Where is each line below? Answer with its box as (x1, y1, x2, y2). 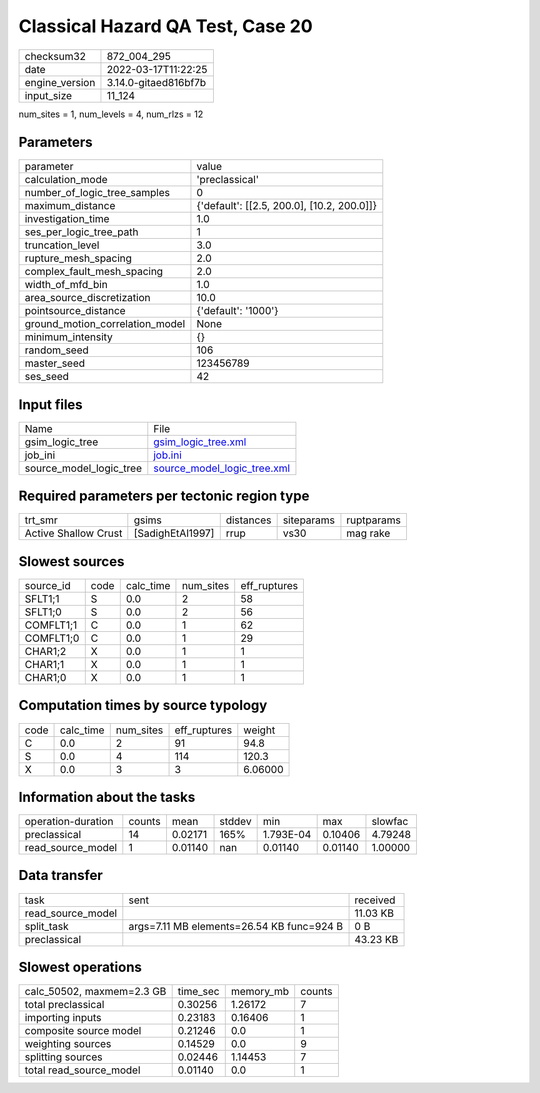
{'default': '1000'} (196, 304, 279, 318)
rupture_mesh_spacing (24, 251, 132, 265)
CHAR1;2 (24, 645, 67, 658)
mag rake (346, 526, 391, 540)
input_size (24, 88, 73, 102)
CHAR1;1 (24, 658, 65, 671)
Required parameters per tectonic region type (18, 488, 310, 505)
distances (225, 513, 272, 527)
